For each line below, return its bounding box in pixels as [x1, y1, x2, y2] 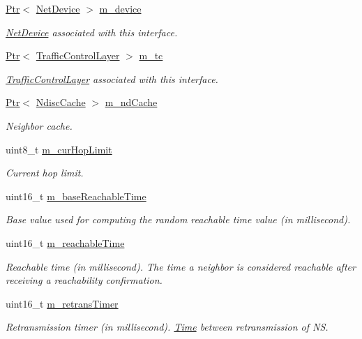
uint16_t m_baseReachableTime [6, 188, 146, 203]
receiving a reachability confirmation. [6, 273, 163, 287]
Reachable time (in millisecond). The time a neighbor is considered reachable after [6, 259, 356, 273]
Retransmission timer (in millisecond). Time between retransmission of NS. [6, 319, 329, 334]
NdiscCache [36, 95, 86, 110]
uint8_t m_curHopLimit [6, 142, 112, 156]
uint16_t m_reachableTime [6, 235, 125, 250]
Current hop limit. [6, 165, 84, 180]
